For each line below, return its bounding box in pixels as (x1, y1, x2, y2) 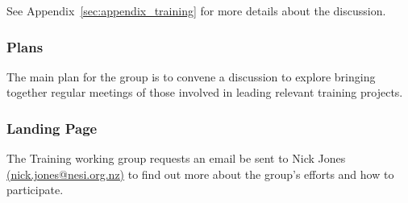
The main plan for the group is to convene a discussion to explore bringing (6, 68, 376, 85)
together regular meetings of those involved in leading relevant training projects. (6, 84, 403, 101)
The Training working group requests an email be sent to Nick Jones (6, 150, 346, 167)
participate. (6, 181, 64, 198)
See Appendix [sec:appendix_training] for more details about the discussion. (6, 2, 386, 19)
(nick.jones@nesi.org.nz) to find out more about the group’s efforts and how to (6, 165, 394, 182)
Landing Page (6, 118, 98, 138)
